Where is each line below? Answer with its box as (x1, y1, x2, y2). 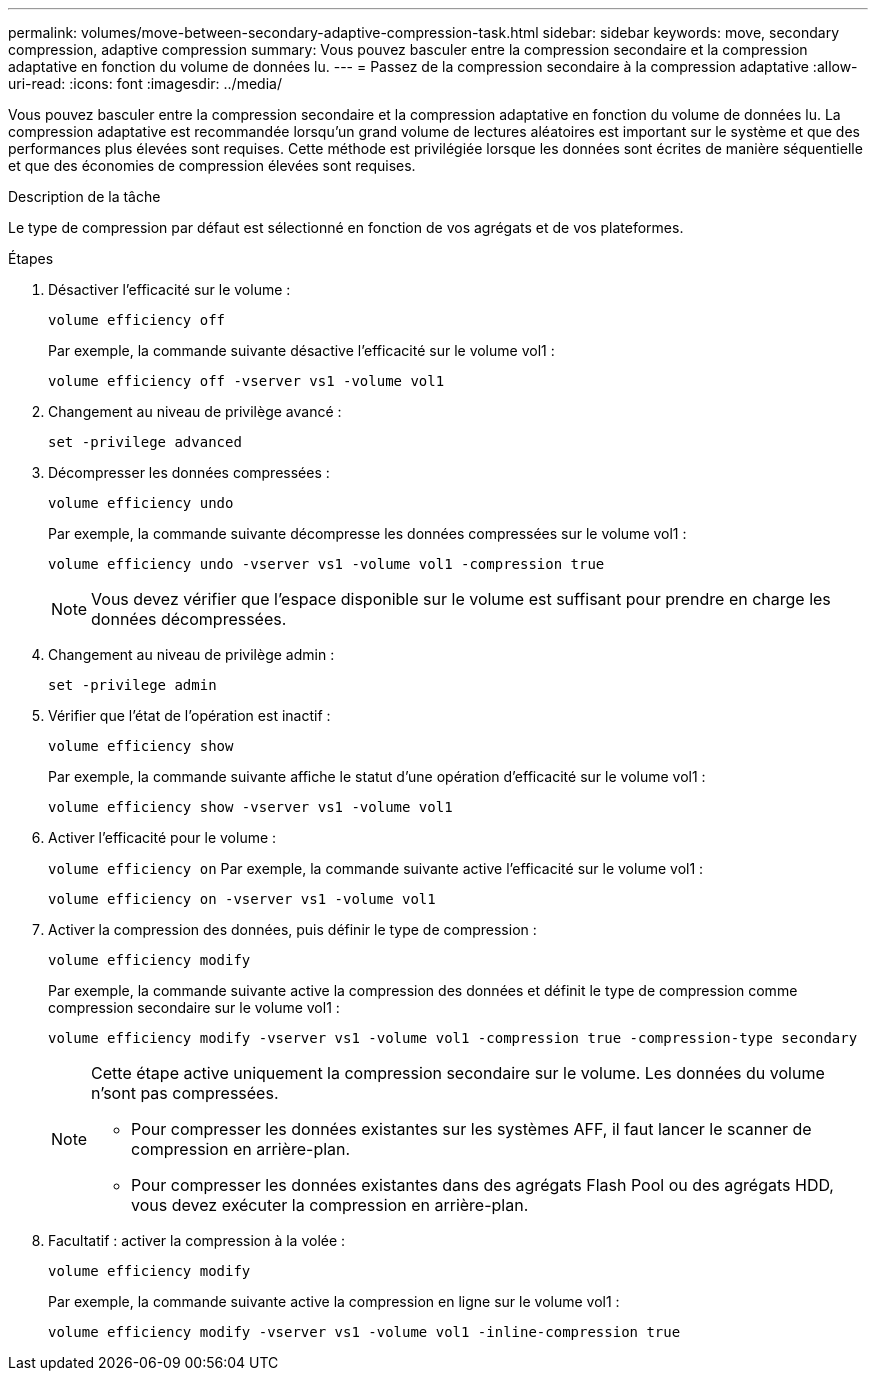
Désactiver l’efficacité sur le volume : (48, 281, 291, 298)
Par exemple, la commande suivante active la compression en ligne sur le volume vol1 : (48, 1293, 620, 1310)
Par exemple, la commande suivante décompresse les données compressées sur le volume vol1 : (48, 525, 687, 542)
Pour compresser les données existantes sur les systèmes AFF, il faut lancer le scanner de (131, 1119, 812, 1139)
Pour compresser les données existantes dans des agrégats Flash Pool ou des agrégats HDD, (131, 1175, 834, 1195)
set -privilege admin (48, 677, 217, 693)
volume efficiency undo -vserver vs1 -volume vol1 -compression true (48, 556, 605, 572)
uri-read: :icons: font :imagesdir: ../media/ (8, 75, 282, 92)
